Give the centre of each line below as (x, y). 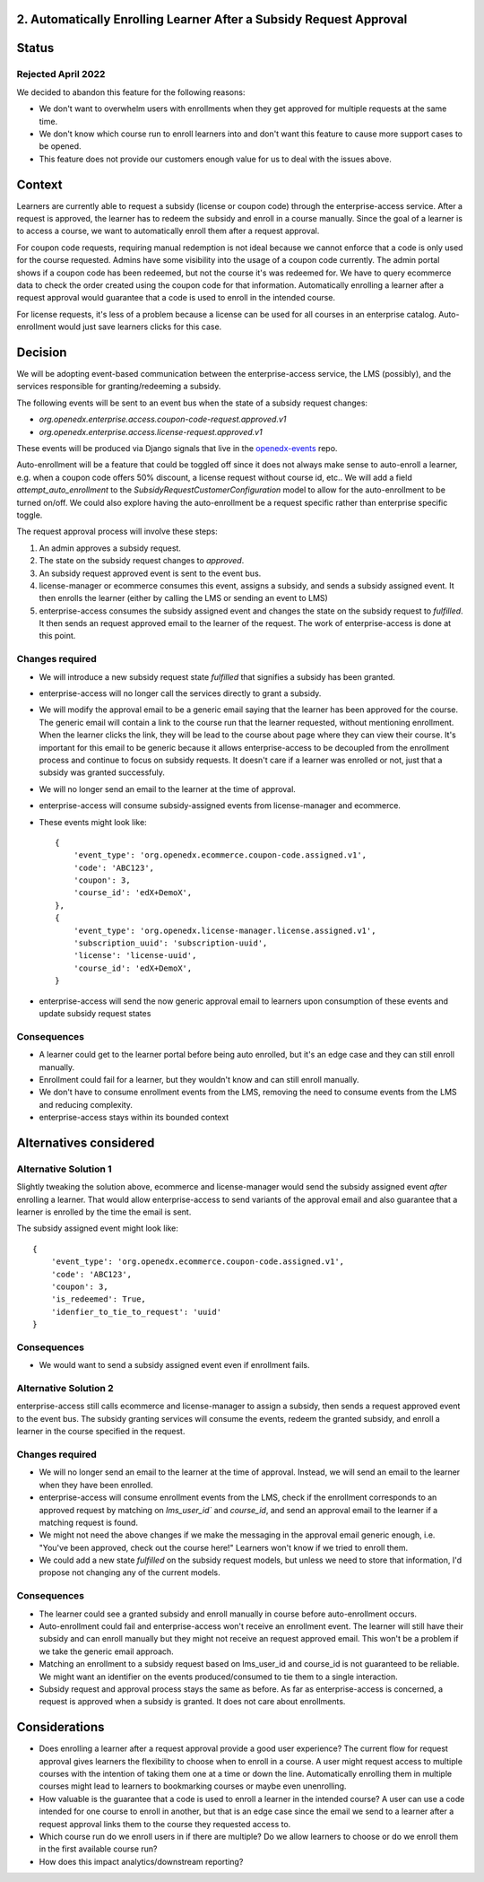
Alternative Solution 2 (65, 1389)
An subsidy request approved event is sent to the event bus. (150, 573)
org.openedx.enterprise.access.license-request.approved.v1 (151, 431)
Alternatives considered (86, 1142)
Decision (42, 352)
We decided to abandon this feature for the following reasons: (131, 92)
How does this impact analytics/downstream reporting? (141, 1861)
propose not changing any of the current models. (130, 1573)
